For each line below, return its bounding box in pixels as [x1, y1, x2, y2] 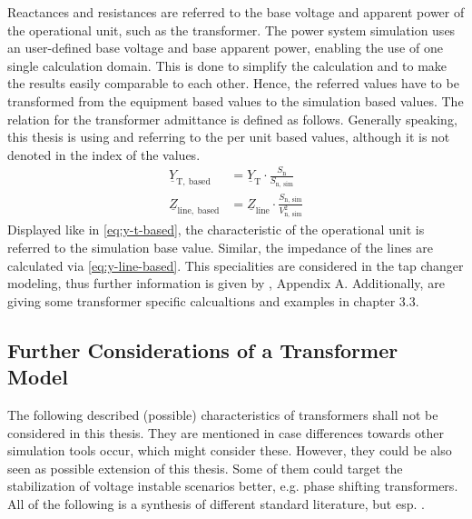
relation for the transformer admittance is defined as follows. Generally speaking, [7, 109, 457, 128]
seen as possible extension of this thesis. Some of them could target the [7, 458, 403, 477]
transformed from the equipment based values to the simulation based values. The [7, 91, 464, 110]
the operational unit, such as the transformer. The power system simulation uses [7, 20, 456, 39]
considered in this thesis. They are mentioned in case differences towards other [7, 423, 444, 442]
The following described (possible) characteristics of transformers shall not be [7, 404, 438, 424]
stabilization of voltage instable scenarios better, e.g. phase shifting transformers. [7, 476, 458, 495]
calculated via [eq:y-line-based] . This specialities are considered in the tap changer [7, 255, 464, 274]
